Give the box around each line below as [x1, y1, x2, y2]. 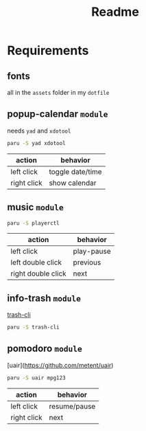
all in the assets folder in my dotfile [7, 89, 110, 96]
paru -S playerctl [7, 219, 60, 227]
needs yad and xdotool [7, 126, 71, 135]
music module [7, 201, 64, 213]
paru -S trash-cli [7, 324, 60, 331]
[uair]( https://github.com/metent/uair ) [7, 361, 114, 369]
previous [73, 258, 101, 267]
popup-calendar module [7, 108, 108, 120]
